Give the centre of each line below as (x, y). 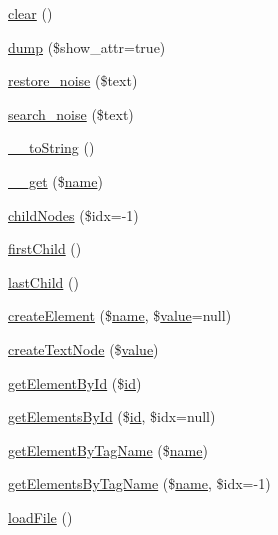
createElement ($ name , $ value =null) (120, 315)
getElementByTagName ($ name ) (108, 449)
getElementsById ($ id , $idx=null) (112, 416)
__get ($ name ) (55, 180)
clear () (30, 13)
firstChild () (45, 248)
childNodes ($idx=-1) (73, 214)
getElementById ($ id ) (75, 382)
